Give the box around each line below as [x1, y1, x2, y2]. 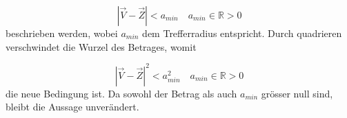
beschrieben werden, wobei [6, 26, 118, 40]
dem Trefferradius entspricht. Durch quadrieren [142, 26, 342, 40]
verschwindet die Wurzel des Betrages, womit [6, 39, 197, 54]
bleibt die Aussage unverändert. [6, 99, 139, 114]
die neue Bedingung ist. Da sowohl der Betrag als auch [6, 86, 237, 100]
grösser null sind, [261, 86, 333, 100]
